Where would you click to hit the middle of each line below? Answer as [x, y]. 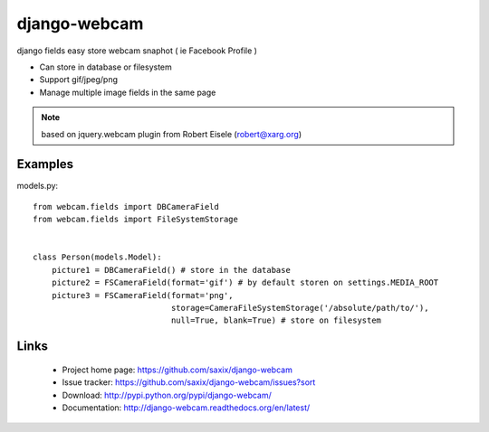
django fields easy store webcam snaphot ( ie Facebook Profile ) [137, 51]
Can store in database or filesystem [105, 67]
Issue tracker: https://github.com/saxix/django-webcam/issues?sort [189, 382]
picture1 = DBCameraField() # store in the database [171, 270]
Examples [45, 164]
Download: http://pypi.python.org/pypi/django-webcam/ [167, 395]
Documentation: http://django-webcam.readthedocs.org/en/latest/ [186, 408]
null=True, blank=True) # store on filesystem [276, 320]
